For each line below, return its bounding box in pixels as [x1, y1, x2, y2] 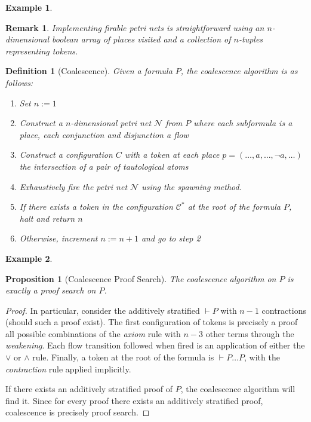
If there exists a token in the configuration [19, 200, 173, 213]
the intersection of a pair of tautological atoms [19, 160, 189, 172]
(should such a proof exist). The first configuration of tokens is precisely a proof [5, 316, 298, 328]
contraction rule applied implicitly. [5, 362, 131, 375]
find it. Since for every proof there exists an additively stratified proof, [5, 394, 263, 406]
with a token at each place [124, 148, 220, 161]
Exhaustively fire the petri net [19, 180, 128, 192]
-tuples [238, 33, 263, 45]
